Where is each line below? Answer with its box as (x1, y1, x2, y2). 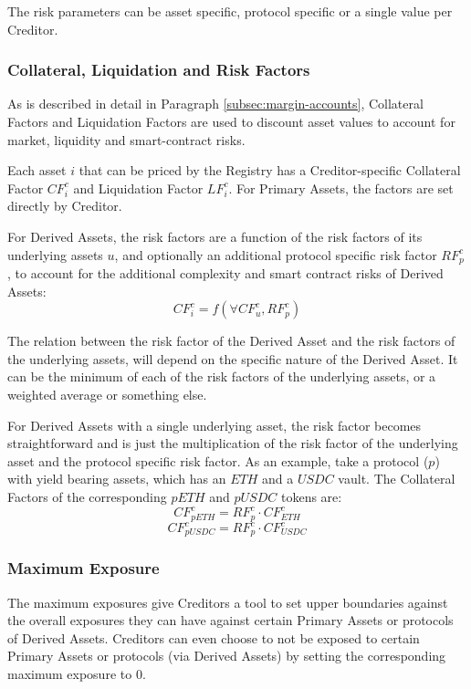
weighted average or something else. (7, 384, 207, 403)
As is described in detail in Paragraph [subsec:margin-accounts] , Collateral (7, 94, 424, 113)
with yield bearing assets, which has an (7, 469, 226, 488)
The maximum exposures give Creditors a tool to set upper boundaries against (7, 592, 448, 611)
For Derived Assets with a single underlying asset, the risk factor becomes (7, 415, 422, 434)
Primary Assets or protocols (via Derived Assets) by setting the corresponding (7, 646, 446, 665)
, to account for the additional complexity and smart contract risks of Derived (7, 264, 444, 283)
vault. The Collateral (338, 469, 455, 488)
